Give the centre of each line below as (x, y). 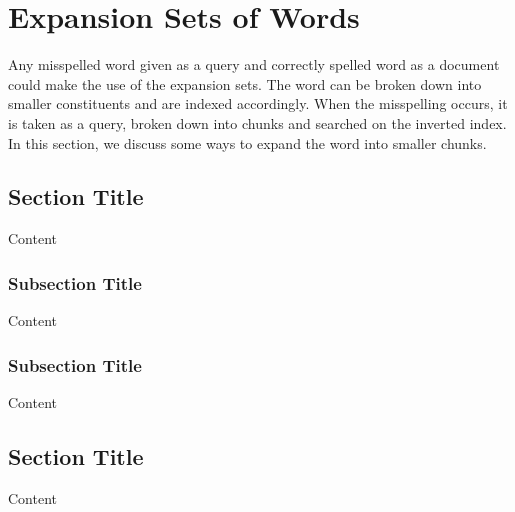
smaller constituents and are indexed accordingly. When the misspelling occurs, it (258, 103)
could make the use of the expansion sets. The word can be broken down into (245, 83)
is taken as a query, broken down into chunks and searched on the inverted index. (257, 122)
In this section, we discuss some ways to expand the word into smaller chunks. (247, 142)
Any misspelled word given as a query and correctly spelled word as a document (254, 64)
